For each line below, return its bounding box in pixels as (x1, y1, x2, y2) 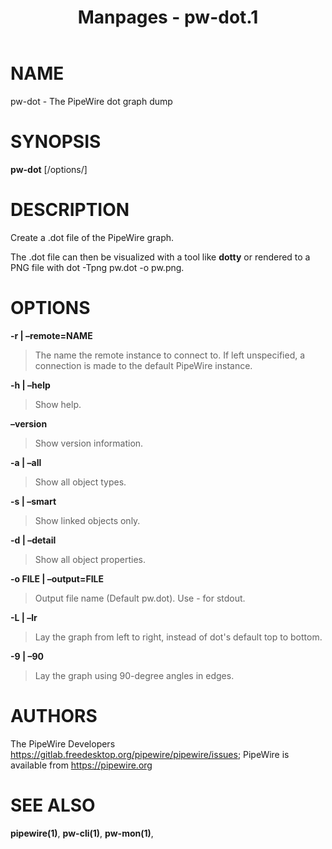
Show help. (34, 398, 82, 410)
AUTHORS (10, 704, 98, 727)
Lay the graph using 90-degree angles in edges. (34, 669, 235, 681)
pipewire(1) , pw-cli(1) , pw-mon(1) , (10, 827, 154, 839)
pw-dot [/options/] (10, 163, 88, 175)
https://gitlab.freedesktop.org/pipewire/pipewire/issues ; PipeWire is (10, 748, 290, 760)
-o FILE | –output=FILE (10, 572, 105, 585)
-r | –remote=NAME (10, 329, 93, 341)
